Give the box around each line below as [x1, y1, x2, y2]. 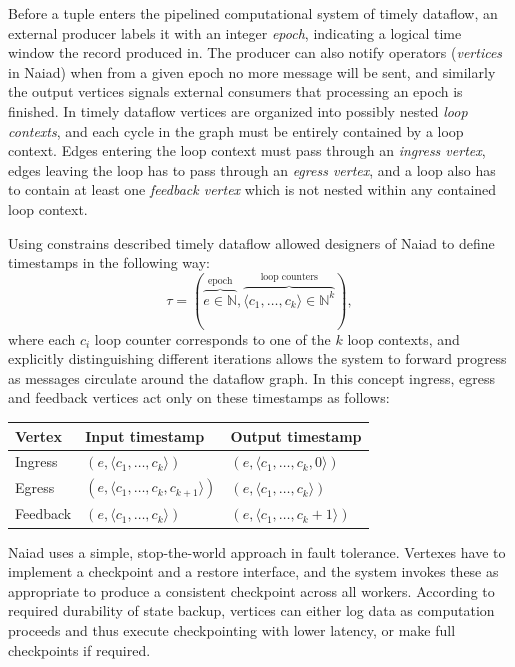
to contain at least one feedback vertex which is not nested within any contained [8, 179, 497, 200]
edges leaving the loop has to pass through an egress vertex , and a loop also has [8, 159, 496, 180]
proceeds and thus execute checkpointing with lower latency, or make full [8, 619, 456, 640]
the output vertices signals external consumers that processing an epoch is [8, 81, 463, 102]
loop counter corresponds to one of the [94, 328, 331, 349]
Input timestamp [85, 425, 205, 446]
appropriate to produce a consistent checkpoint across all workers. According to [8, 580, 495, 601]
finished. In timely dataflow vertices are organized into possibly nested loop [8, 100, 468, 121]
